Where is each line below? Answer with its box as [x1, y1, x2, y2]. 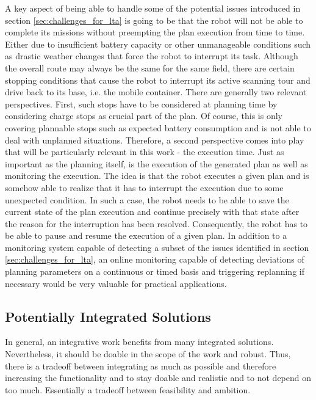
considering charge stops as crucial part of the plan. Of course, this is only [5, 109, 282, 122]
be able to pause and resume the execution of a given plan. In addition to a [5, 229, 287, 242]
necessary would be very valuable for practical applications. [5, 277, 227, 289]
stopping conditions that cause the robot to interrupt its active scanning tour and [5, 73, 311, 86]
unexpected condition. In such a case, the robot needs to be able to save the [5, 193, 289, 206]
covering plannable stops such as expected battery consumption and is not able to [5, 121, 311, 134]
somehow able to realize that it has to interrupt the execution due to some [5, 181, 284, 194]
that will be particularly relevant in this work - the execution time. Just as [5, 145, 284, 158]
